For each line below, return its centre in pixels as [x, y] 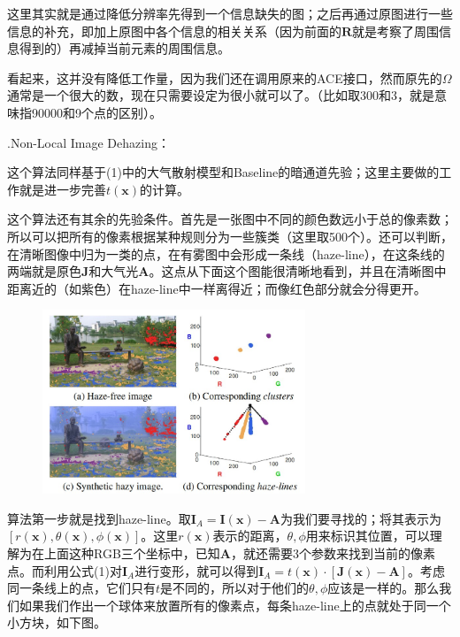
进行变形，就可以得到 [197, 570]
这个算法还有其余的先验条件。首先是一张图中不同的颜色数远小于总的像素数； [230, 219]
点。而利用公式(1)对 [65, 570]
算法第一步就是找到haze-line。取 [99, 518]
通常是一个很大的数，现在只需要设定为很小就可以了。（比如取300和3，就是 [221, 95]
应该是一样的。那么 [383, 588]
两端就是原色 [44, 271]
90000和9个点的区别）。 [96, 112]
